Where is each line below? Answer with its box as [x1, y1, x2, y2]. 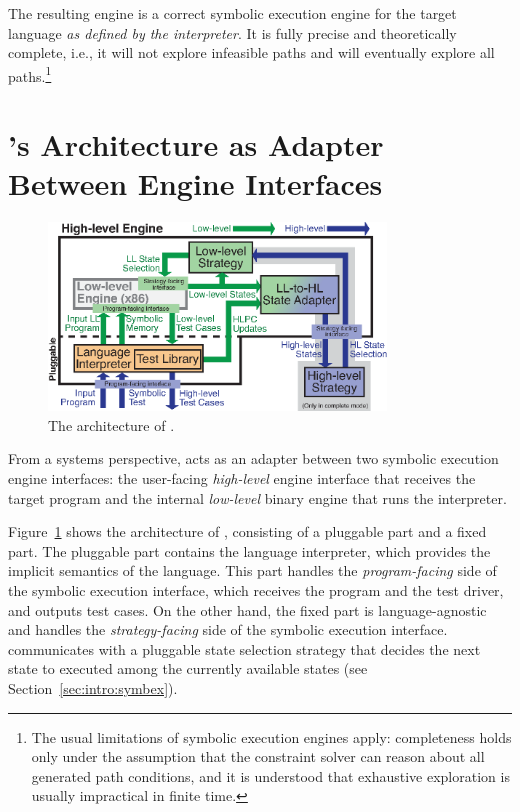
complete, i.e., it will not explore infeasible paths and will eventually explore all [8, 42, 495, 63]
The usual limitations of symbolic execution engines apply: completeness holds [31, 726, 512, 747]
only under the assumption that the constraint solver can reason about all [31, 746, 485, 767]
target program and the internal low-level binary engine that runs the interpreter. [8, 487, 507, 508]
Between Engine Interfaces [8, 163, 383, 204]
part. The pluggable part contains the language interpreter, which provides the [8, 540, 491, 561]
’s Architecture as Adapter [8, 124, 384, 165]
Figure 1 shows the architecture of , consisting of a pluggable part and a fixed [8, 521, 487, 542]
